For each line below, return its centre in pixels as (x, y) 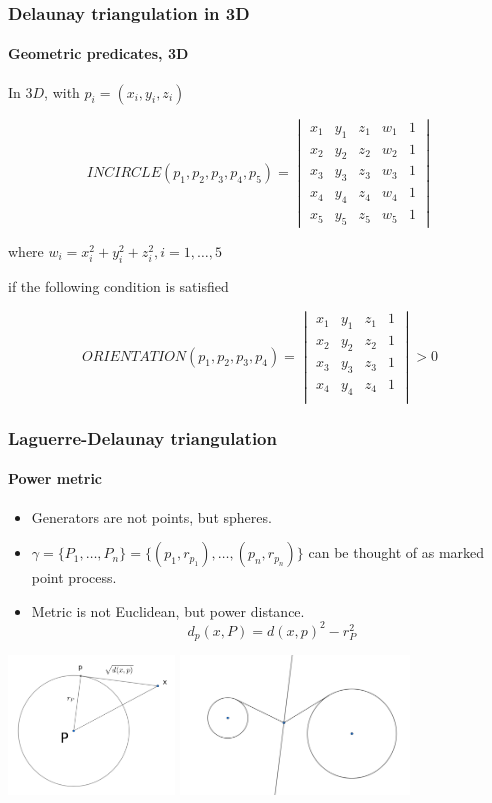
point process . (74, 577)
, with (62, 91)
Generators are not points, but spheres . (151, 516)
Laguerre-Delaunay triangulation (142, 437)
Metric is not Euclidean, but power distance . (168, 610)
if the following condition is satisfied (118, 285)
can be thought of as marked (396, 552)
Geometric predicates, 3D (98, 53)
